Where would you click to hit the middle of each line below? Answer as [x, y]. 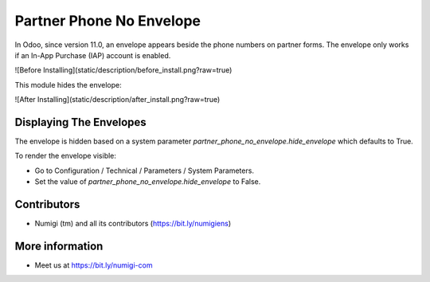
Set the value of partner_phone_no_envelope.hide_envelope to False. [148, 182]
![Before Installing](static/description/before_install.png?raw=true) [123, 70]
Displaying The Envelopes [80, 122]
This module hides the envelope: [68, 84]
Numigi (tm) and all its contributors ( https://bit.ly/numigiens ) [133, 224]
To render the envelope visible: [66, 156]
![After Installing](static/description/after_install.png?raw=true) [117, 100]
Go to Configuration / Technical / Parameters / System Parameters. [145, 170]
